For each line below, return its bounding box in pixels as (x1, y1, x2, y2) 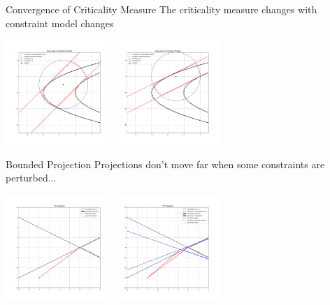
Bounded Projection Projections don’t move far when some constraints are (6, 156, 325, 171)
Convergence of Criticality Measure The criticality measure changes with (6, 2, 317, 16)
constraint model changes (6, 15, 114, 30)
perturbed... (6, 170, 57, 185)
